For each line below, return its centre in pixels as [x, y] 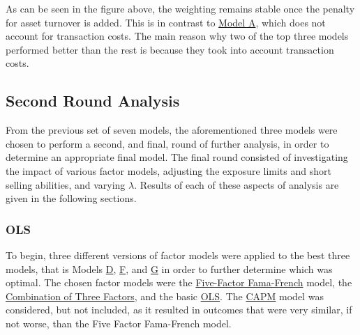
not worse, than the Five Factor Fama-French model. [119, 323]
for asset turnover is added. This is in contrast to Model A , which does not [166, 22]
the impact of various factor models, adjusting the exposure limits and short [168, 170]
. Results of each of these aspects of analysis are [237, 184]
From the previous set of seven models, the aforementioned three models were [172, 130]
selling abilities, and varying [66, 184]
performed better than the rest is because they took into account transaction [170, 49]
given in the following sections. [71, 198]
